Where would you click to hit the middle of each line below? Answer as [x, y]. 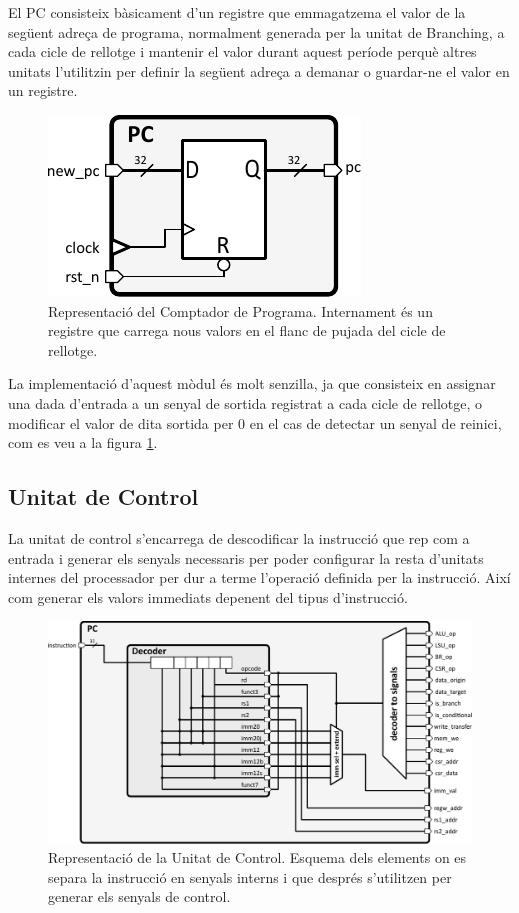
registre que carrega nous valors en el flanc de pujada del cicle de [247, 330]
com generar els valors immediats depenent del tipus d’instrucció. [208, 596]
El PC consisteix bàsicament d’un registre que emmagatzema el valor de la [237, 12]
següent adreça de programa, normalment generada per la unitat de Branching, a [256, 31]
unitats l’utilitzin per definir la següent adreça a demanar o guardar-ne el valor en [259, 70]
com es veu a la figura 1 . [83, 442]
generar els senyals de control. [139, 896]
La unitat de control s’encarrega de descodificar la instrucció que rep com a [239, 537]
